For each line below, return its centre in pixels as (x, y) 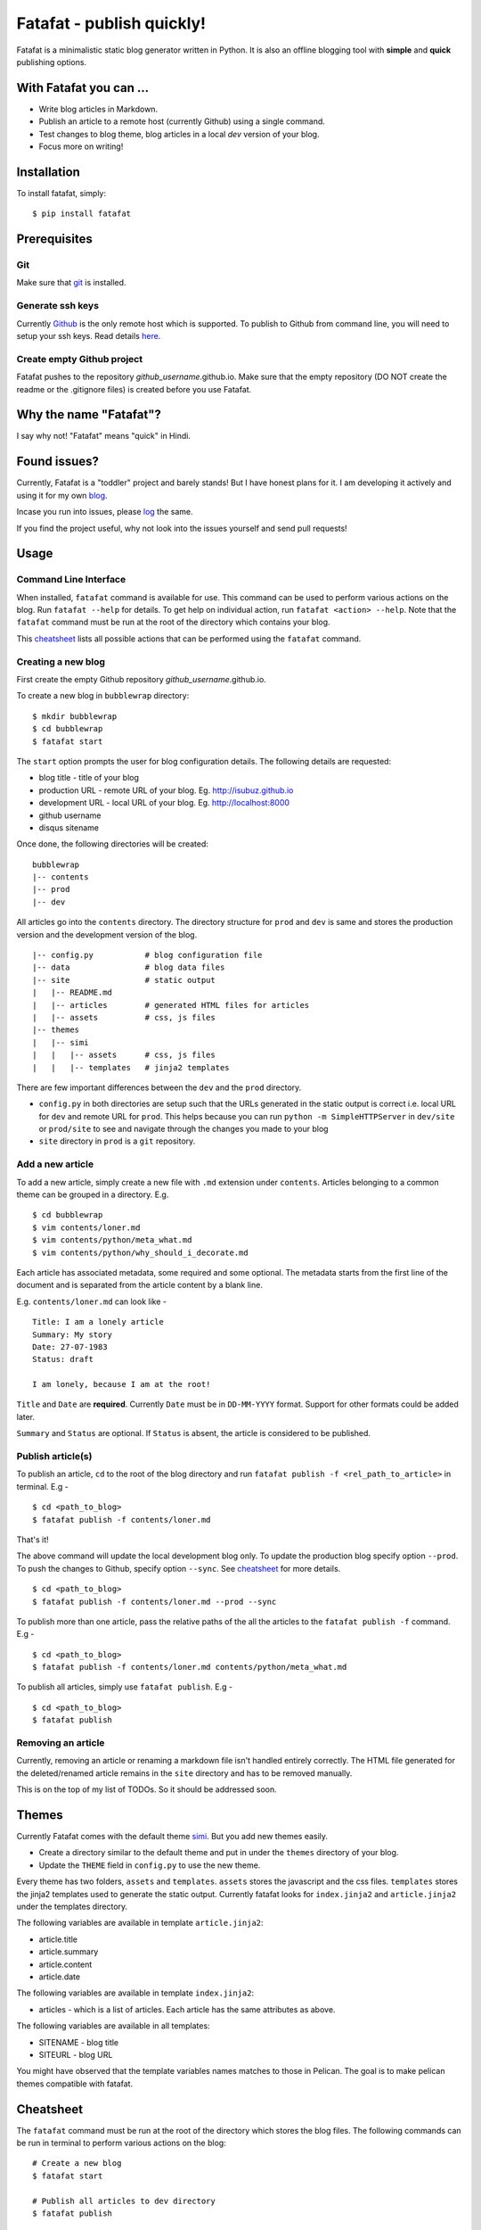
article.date (59, 1977)
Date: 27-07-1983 (70, 1346)
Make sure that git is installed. (71, 283)
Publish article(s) (54, 1457)
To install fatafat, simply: (61, 193)
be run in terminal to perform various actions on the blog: (121, 2143)
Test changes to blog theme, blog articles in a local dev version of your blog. (179, 134)
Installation (48, 172)
